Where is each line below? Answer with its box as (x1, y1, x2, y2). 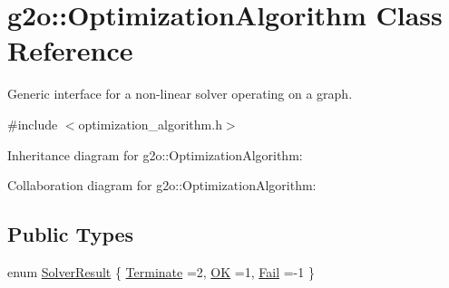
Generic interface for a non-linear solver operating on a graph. (7, 84, 353, 103)
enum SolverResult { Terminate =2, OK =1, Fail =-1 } (7, 262, 315, 281)
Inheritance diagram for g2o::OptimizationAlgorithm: (7, 145, 303, 164)
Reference (7, 32, 133, 69)
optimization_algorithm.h (78, 114, 222, 133)
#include (7, 114, 58, 133)
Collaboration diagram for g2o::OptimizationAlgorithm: (7, 176, 317, 195)
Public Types (7, 220, 134, 248)
